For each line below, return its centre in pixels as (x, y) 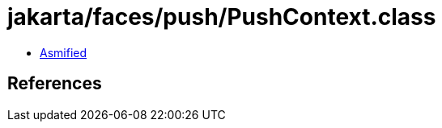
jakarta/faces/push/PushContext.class (222, 17)
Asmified (64, 52)
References (55, 84)
